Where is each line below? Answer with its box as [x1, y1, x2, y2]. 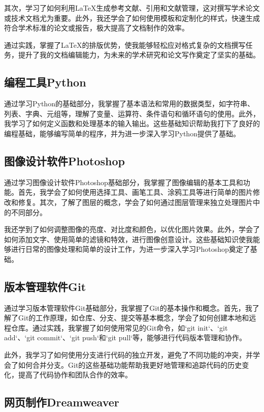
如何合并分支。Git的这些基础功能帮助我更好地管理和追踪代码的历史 [18, 359, 242, 370]
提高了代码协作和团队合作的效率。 [18, 369, 132, 380]
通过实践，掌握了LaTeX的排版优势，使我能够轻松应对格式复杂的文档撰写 [4, 39, 246, 50]
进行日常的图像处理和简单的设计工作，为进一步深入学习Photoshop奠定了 [11, 244, 250, 254]
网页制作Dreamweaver [4, 394, 119, 410]
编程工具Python [4, 74, 86, 90]
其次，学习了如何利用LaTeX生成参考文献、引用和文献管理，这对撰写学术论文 [4, 3, 260, 13]
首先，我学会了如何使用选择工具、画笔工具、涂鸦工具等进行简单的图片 [18, 187, 253, 197]
